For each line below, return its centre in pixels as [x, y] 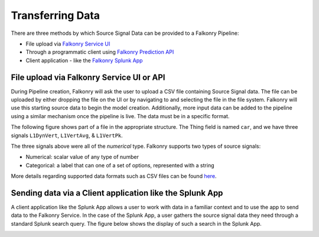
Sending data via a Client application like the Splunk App [117, 193]
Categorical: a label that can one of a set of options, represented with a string [120, 165]
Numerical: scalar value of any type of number [82, 157]
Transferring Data [56, 15]
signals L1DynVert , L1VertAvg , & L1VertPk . [67, 135]
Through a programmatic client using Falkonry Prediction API [100, 52]
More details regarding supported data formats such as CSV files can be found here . [114, 176]
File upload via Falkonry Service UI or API [88, 77]
